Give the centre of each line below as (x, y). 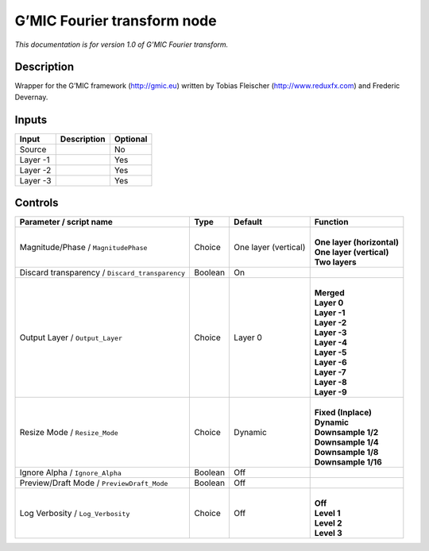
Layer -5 (330, 353)
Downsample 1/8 (346, 453)
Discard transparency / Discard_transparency (102, 272)
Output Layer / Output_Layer (71, 337)
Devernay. (31, 97)
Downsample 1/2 (346, 433)
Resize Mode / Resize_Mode (69, 433)
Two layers (335, 262)
